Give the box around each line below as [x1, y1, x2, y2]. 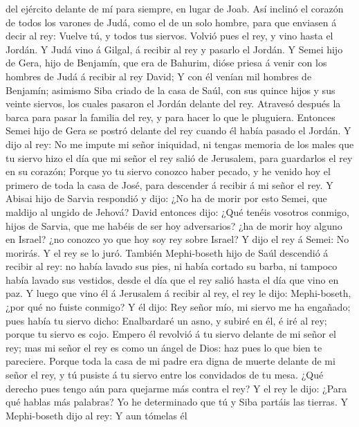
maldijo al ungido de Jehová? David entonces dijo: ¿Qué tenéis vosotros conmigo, [6, 204, 349, 219]
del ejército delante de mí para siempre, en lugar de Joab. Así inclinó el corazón [6, 1, 344, 15]
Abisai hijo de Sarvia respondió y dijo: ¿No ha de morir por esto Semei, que [6, 191, 327, 206]
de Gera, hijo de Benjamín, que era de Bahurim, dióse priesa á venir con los [6, 55, 327, 70]
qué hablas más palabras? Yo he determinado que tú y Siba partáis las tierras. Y [6, 394, 348, 409]
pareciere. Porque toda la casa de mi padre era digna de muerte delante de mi [6, 354, 335, 368]
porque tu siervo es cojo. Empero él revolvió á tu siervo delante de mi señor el [6, 327, 336, 341]
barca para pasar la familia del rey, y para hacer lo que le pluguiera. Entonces [6, 109, 335, 124]
